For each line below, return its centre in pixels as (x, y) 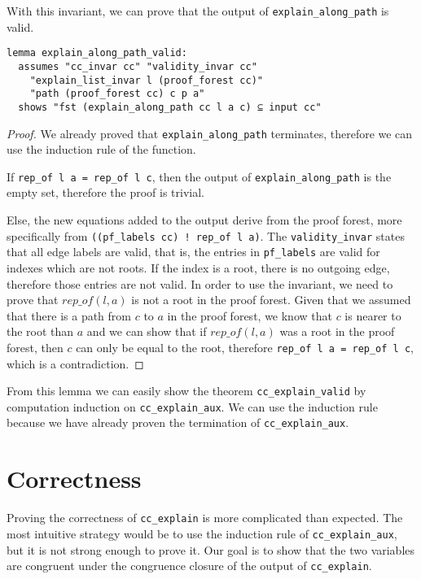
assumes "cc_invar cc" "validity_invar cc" (138, 66)
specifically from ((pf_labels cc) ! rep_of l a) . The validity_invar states (206, 235)
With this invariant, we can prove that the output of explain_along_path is (198, 11)
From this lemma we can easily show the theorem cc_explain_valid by (186, 391)
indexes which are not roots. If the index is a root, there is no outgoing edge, (198, 267)
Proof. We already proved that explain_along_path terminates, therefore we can (210, 133)
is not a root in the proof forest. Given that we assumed (271, 300)
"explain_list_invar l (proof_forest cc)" (146, 80)
